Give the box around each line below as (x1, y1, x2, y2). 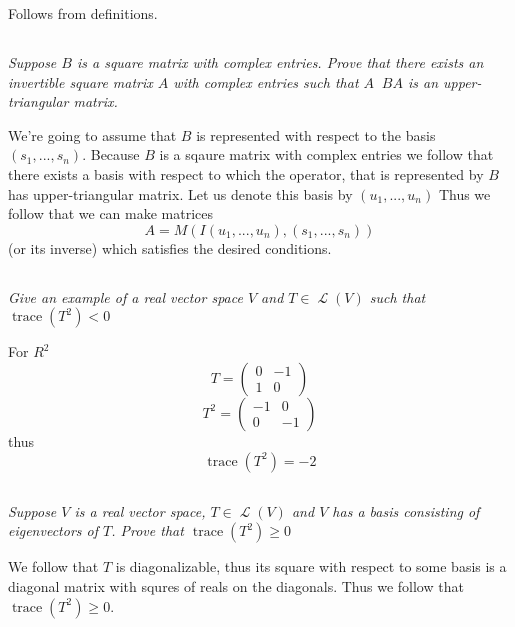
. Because (82, 144, 140, 165)
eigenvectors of (8, 520, 98, 541)
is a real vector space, (74, 500, 206, 521)
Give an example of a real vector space (8, 286, 243, 307)
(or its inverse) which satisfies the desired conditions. (8, 237, 332, 258)
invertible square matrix (8, 71, 153, 92)
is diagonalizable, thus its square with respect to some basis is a (115, 556, 507, 577)
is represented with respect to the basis (196, 124, 436, 145)
